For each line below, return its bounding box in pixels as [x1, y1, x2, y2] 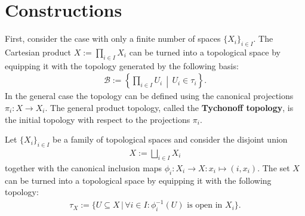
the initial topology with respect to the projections [5, 113, 190, 125]
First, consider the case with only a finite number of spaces [5, 32, 221, 45]
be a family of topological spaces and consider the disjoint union [53, 133, 288, 146]
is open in [187, 201, 223, 210]
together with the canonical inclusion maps [5, 161, 162, 174]
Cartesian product [5, 45, 72, 58]
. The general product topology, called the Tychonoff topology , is [45, 101, 294, 113]
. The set [257, 161, 290, 174]
